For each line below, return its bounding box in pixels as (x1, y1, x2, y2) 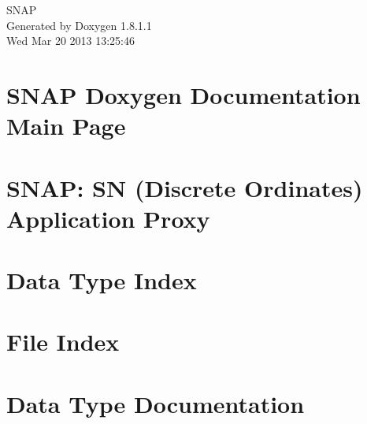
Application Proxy (6, 202, 210, 234)
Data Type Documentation (6, 387, 305, 419)
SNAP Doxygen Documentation (6, 78, 361, 110)
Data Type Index (6, 264, 197, 296)
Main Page (6, 110, 126, 142)
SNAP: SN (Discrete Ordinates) (6, 171, 363, 203)
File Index (6, 325, 120, 358)
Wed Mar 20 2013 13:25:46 (6, 32, 135, 49)
